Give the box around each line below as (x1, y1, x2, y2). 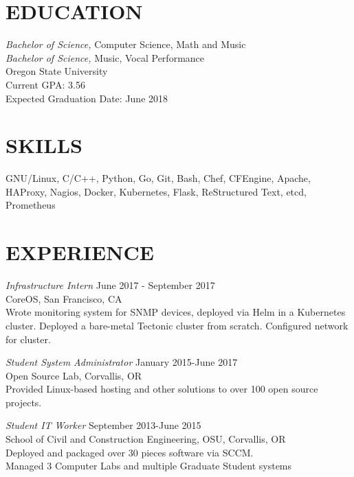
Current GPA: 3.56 (5, 77, 85, 91)
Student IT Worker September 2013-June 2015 (5, 418, 201, 432)
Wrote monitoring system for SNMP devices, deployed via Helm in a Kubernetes (5, 305, 346, 319)
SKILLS (5, 131, 82, 159)
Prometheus (5, 198, 56, 212)
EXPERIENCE (5, 238, 154, 266)
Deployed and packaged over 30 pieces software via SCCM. (5, 445, 254, 459)
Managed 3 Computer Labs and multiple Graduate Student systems (5, 458, 292, 473)
